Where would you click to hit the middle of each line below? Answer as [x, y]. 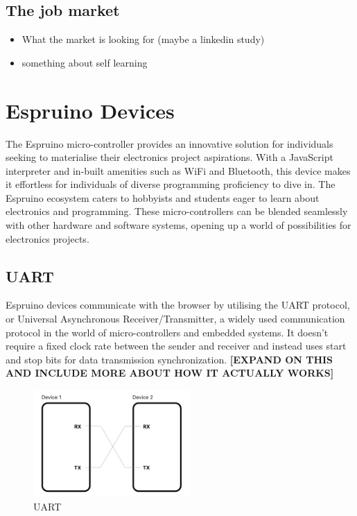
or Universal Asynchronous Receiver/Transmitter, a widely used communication [175, 319]
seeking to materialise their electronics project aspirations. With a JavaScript [169, 157]
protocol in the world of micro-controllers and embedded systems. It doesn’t [167, 332]
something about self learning [85, 62]
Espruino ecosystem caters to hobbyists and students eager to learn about [163, 197]
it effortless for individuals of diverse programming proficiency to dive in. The [171, 184]
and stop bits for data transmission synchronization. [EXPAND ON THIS [169, 359]
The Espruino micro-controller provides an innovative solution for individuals [169, 143]
